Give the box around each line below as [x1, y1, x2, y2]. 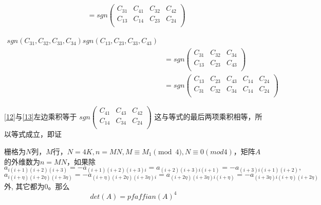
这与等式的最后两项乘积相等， [154, 111, 255, 122]
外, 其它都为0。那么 [4, 180, 70, 191]
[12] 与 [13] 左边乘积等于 [4, 111, 77, 122]
